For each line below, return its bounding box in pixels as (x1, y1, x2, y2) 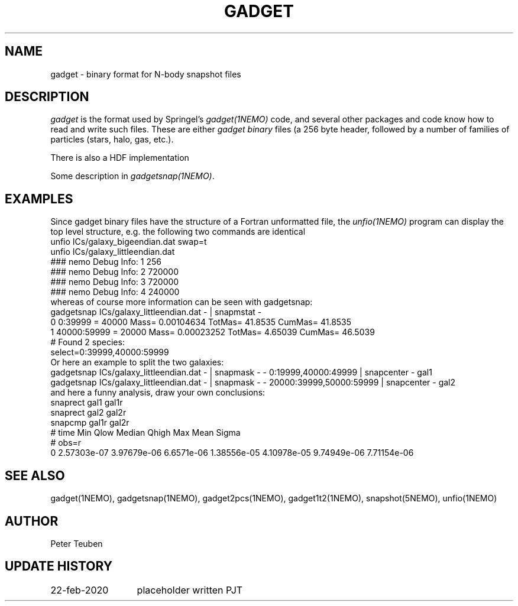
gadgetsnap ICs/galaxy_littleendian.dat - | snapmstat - (50, 307, 262, 317)
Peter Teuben (50, 538, 103, 549)
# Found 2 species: (50, 337, 125, 348)
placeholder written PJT (137, 584, 243, 596)
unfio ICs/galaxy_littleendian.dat (50, 247, 175, 257)
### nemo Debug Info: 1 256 (50, 257, 161, 267)
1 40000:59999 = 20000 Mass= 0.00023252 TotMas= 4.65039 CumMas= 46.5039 (50, 327, 375, 338)
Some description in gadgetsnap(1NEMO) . (50, 171, 215, 182)
